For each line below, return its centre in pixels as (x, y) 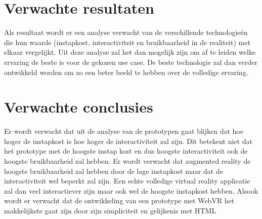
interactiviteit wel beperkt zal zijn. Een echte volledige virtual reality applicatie (127, 181)
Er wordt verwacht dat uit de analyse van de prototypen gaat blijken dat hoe (124, 131)
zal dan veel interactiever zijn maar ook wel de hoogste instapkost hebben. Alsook (131, 190)
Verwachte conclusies (79, 107)
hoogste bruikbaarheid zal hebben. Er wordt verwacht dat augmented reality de (127, 161)
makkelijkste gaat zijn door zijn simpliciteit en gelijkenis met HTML (110, 210)
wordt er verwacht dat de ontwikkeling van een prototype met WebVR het (119, 200)
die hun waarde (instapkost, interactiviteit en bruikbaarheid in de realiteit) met (127, 42)
